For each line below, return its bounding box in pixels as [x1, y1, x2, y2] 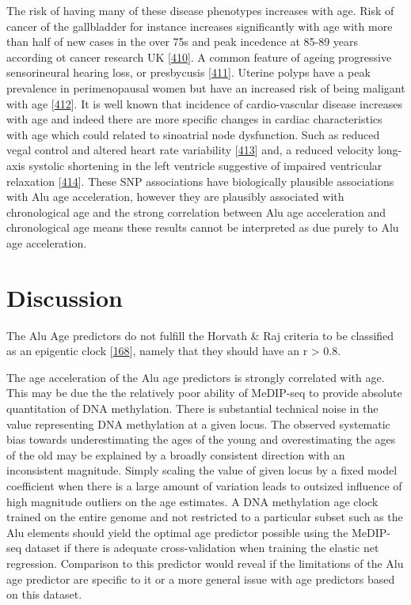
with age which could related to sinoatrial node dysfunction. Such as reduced [6, 126, 380, 142]
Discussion [6, 281, 123, 313]
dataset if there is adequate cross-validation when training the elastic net [25, 539, 379, 556]
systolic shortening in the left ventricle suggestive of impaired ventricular [29, 157, 382, 173]
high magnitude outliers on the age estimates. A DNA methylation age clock [6, 493, 379, 509]
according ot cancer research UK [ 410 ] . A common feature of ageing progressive [6, 48, 392, 65]
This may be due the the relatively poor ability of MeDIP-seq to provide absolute [6, 384, 402, 401]
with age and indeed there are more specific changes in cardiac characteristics [6, 111, 382, 127]
